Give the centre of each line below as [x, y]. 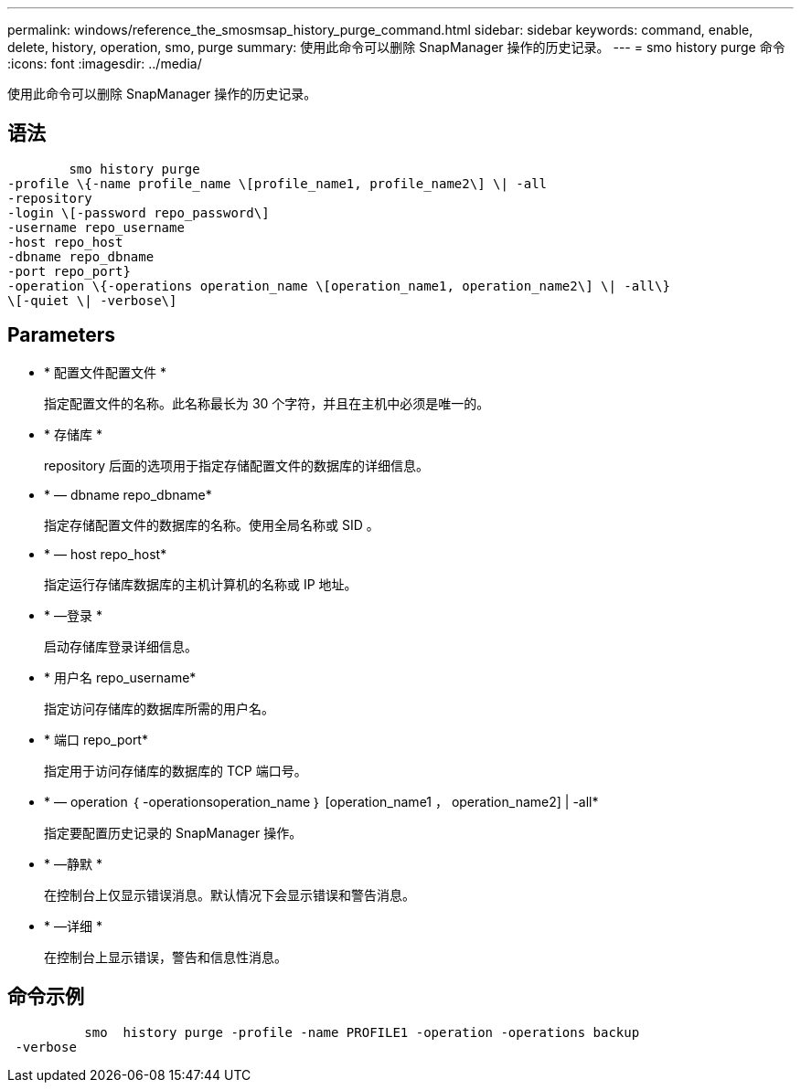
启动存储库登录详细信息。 [121, 646]
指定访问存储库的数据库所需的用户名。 [159, 708]
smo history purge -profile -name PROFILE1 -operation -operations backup [362, 1032]
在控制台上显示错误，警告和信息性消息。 [166, 957]
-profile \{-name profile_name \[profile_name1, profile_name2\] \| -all [278, 183]
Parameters [61, 335]
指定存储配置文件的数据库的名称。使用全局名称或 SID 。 [212, 524]
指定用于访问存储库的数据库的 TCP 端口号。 [176, 770]
